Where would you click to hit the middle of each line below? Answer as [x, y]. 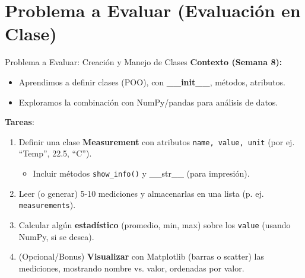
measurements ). [47, 205]
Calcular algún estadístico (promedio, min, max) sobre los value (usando [155, 224]
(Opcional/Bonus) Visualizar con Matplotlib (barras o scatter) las [141, 256]
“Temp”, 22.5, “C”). [55, 153]
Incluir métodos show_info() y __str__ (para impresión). [141, 173]
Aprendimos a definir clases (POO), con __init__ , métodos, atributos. [152, 82]
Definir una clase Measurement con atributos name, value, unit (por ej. [157, 141]
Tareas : [20, 122]
